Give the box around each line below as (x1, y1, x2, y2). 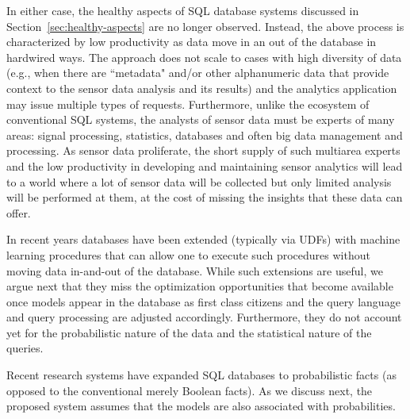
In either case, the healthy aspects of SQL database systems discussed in (6, 2, 359, 18)
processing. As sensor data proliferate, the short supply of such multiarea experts (6, 142, 400, 159)
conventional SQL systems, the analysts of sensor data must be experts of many (6, 111, 395, 128)
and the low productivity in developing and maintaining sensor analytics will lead (6, 157, 403, 174)
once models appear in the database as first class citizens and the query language (6, 293, 400, 309)
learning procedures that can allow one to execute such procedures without (6, 246, 370, 263)
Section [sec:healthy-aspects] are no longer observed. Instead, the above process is (6, 17, 404, 34)
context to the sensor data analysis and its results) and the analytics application (6, 79, 397, 96)
